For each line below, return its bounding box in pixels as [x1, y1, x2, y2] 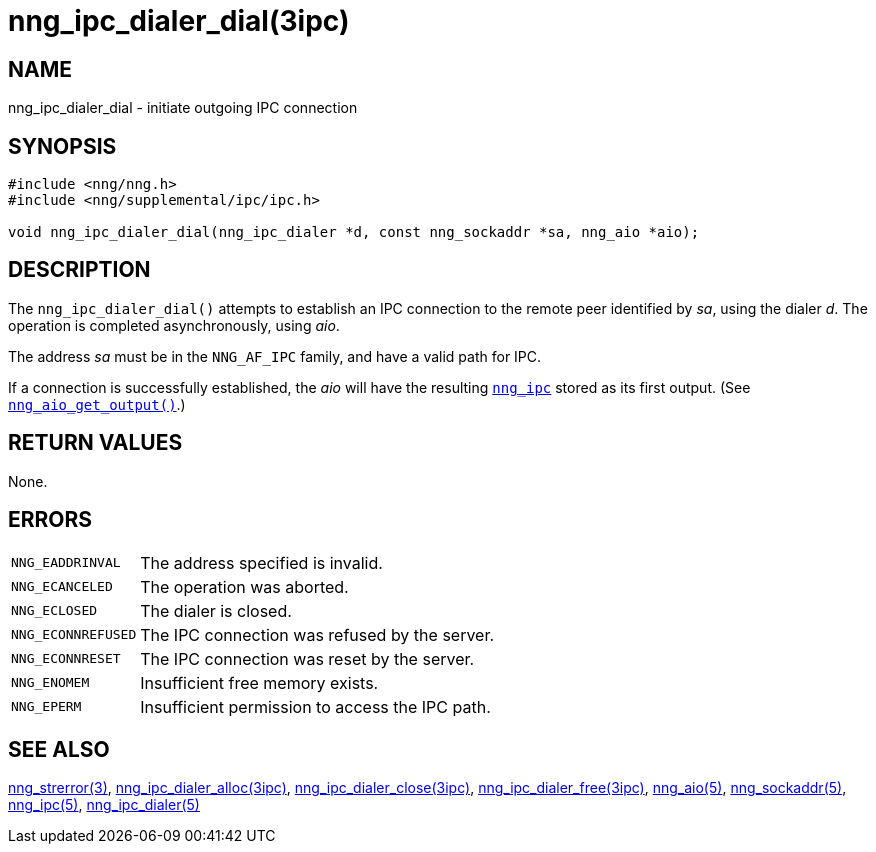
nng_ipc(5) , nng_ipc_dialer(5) [8, 796, 200, 814]
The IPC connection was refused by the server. [140, 624, 495, 645]
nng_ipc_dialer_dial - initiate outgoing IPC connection [8, 99, 358, 117]
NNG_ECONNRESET [11, 651, 121, 667]
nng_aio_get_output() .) [8, 395, 186, 413]
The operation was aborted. [140, 576, 349, 597]
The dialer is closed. [140, 600, 292, 621]
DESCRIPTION [8, 257, 151, 283]
